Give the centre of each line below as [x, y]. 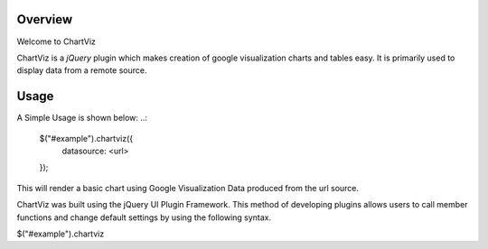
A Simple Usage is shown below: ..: [82, 118]
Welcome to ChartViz [56, 41]
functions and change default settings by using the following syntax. [144, 217]
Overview [45, 19]
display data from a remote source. [82, 70]
